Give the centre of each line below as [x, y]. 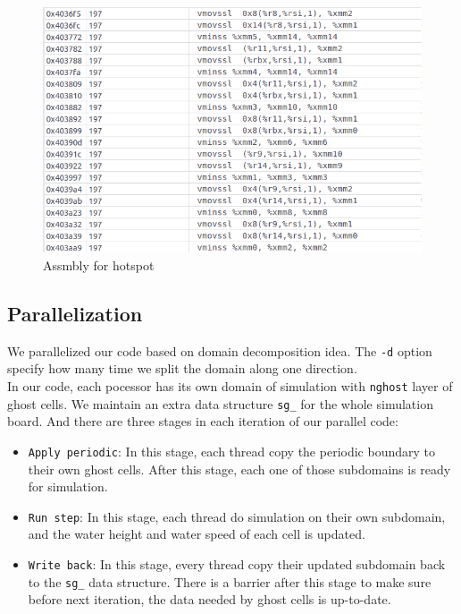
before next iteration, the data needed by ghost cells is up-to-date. [210, 599]
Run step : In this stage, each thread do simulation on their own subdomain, [237, 516]
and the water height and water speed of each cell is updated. [197, 534]
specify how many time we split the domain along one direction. [182, 368]
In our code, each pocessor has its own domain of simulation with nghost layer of [230, 385]
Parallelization [75, 313]
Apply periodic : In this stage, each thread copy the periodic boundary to [231, 451]
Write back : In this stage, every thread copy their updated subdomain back [237, 563]
